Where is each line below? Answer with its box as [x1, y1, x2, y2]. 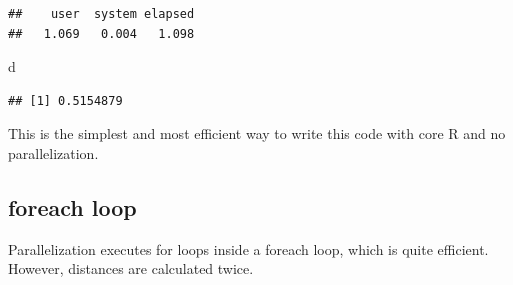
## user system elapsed [8, 7, 195, 21]
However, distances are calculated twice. [8, 258, 254, 279]
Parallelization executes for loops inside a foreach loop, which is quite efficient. [8, 238, 489, 259]
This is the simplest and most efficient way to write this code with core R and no [8, 123, 506, 144]
